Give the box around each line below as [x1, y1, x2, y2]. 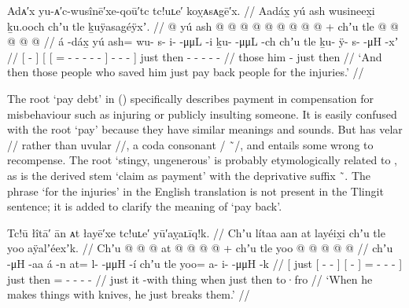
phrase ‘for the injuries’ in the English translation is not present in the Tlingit [7, 182, 384, 199]
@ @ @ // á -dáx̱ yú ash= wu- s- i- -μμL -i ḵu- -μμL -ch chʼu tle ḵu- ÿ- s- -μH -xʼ [7, 33, 399, 49]
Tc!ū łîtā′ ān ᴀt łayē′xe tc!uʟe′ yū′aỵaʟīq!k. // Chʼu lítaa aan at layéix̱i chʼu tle [7, 224, 385, 240]
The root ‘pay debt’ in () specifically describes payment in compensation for [7, 90, 374, 106]
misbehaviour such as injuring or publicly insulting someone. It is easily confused [7, 105, 397, 122]
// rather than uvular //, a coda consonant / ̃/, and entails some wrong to [7, 136, 374, 152]
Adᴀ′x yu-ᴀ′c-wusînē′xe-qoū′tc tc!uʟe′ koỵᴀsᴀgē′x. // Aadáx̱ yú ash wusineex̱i [7, 2, 375, 18]
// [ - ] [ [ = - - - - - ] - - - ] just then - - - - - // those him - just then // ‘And [7, 48, 382, 64]
